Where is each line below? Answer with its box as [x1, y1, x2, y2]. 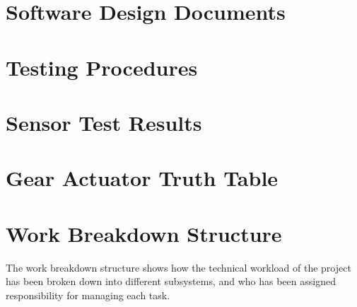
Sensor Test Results [6, 108, 202, 137]
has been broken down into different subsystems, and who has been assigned [6, 274, 336, 289]
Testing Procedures [6, 52, 198, 81]
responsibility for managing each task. [6, 287, 170, 302]
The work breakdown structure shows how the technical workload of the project [6, 260, 351, 274]
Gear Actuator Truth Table [6, 163, 279, 192]
